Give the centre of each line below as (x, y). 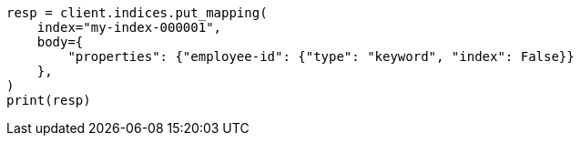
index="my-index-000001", (129, 27)
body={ (60, 42)
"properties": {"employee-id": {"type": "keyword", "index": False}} (321, 56)
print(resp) (49, 100)
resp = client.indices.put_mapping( (137, 13)
